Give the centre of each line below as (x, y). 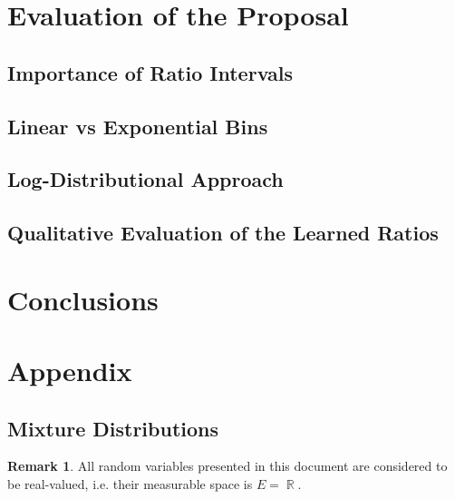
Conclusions (83, 299)
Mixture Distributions (113, 428)
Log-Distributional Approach (145, 179)
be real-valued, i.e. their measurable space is (130, 484)
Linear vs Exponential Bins (138, 126)
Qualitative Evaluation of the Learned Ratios (223, 233)
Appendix (70, 371)
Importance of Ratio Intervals (150, 72)
